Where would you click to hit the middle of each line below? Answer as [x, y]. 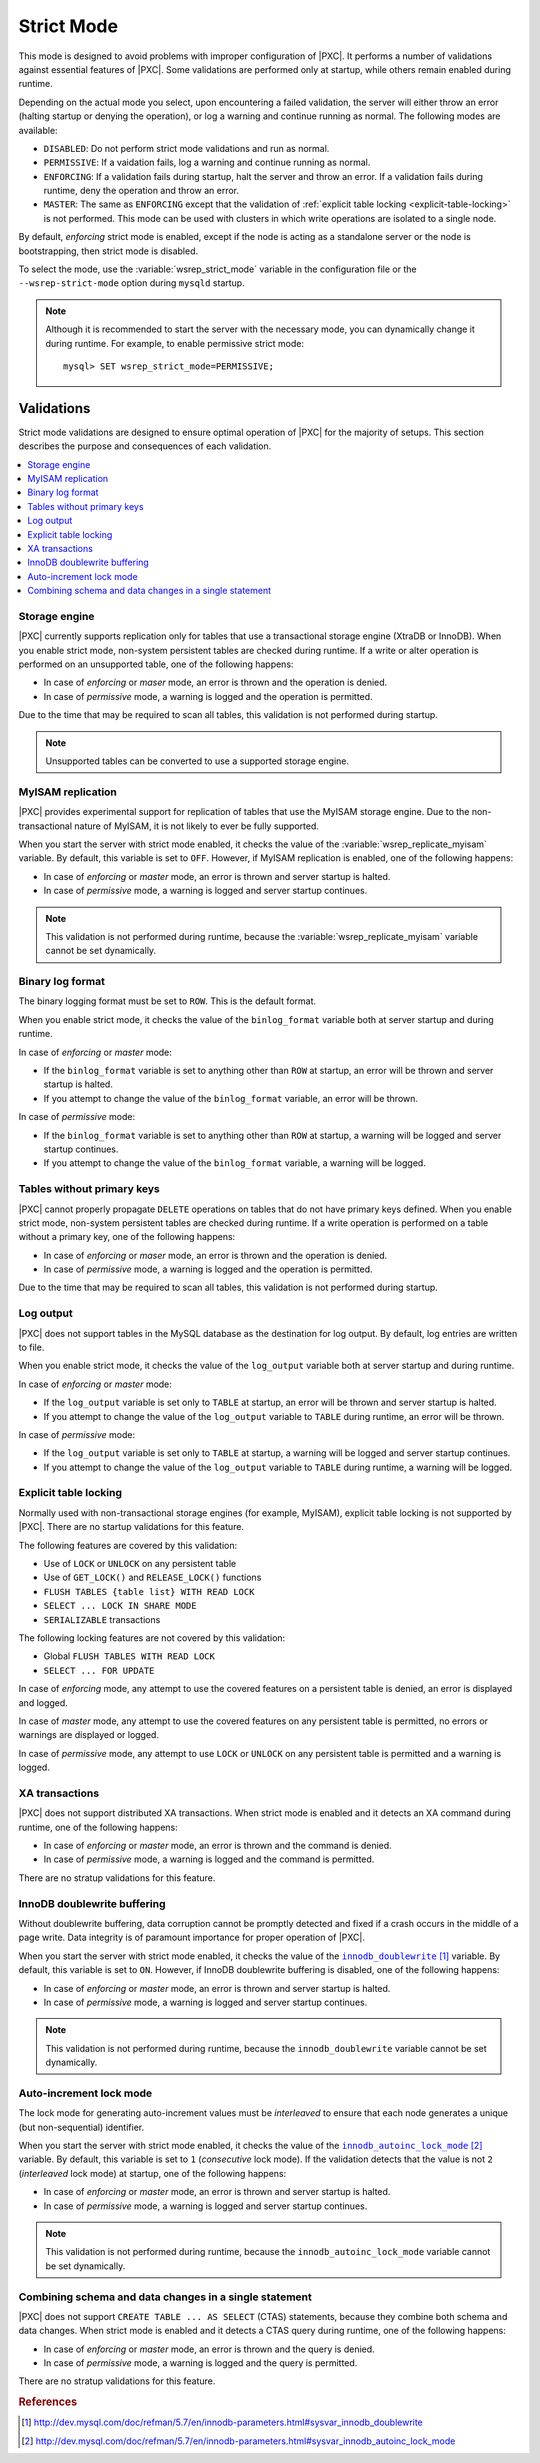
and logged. [43, 1702]
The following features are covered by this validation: [128, 1545]
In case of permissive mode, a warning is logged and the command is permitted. [209, 1859]
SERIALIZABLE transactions [102, 1619]
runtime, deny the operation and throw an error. [141, 191]
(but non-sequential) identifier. [81, 2127]
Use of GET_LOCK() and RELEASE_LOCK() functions [152, 1577]
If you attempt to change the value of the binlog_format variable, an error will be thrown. [231, 1098]
